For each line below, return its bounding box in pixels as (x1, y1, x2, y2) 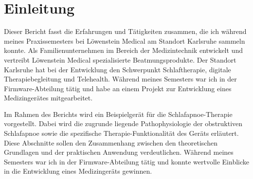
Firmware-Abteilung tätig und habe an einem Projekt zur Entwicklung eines (4, 83, 232, 93)
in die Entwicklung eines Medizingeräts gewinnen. (4, 166, 152, 176)
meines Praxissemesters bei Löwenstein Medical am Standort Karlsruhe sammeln (4, 35, 245, 46)
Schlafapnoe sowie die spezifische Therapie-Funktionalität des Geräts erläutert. (4, 128, 239, 138)
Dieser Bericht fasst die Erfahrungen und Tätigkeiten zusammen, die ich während (4, 26, 247, 36)
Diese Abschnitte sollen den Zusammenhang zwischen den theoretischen (4, 137, 217, 147)
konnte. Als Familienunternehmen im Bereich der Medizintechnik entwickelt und (4, 45, 243, 55)
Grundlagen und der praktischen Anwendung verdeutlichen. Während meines (4, 147, 234, 157)
